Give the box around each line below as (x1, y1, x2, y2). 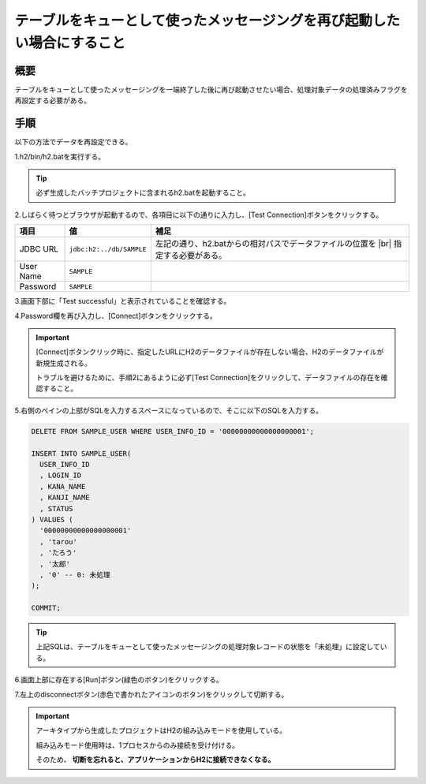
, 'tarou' (39, 537, 78, 546)
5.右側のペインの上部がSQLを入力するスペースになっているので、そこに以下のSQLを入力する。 (14, 405, 323, 415)
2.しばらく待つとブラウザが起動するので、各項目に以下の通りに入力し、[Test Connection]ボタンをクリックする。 (14, 210, 383, 219)
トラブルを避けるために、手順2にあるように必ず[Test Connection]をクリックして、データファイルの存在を (35, 373, 382, 383)
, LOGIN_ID (39, 471, 82, 480)
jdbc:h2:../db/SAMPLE (69, 245, 147, 253)
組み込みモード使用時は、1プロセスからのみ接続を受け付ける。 (35, 740, 240, 749)
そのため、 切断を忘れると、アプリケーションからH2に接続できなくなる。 (35, 755, 275, 764)
